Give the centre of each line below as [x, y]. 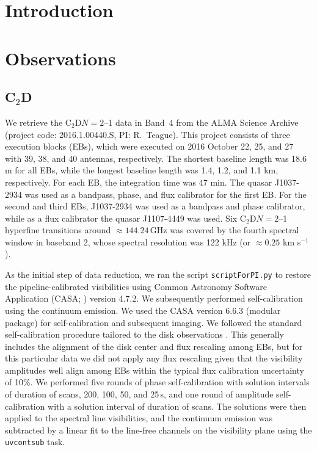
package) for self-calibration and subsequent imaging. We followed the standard [154, 322]
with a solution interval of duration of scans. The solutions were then [177, 406]
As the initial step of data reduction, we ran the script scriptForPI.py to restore [158, 274]
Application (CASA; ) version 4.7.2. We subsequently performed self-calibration [154, 298]
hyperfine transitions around [58, 230]
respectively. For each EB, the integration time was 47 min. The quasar [139, 182]
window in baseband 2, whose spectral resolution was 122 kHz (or [128, 241]
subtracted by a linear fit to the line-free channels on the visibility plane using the [158, 430]
